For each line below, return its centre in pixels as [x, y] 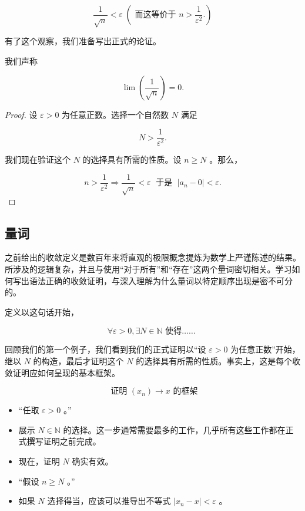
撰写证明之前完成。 [64, 441]
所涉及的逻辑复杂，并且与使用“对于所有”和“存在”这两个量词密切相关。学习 [148, 269]
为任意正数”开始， [265, 349]
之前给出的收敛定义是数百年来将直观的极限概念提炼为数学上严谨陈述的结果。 [153, 257]
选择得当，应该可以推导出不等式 [109, 501]
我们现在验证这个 [38, 159]
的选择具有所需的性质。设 [132, 159]
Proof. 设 [21, 114]
